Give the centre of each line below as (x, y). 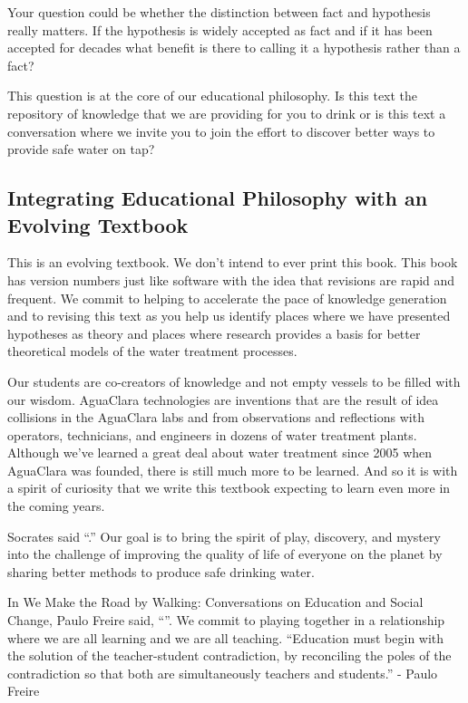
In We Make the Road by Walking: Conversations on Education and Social (215, 602)
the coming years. (56, 506)
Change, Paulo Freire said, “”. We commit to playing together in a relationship (226, 620)
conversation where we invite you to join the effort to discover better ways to (221, 131)
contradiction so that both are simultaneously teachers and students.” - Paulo (223, 673)
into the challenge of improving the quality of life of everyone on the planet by (225, 554)
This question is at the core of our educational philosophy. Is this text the (213, 96)
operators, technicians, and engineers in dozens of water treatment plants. (212, 434)
